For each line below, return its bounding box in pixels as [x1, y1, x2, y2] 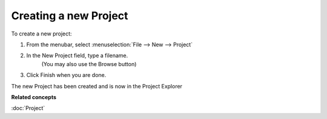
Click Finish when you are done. [26, 72, 107, 79]
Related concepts [11, 93, 57, 100]
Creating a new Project [11, 9, 128, 22]
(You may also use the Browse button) [41, 60, 137, 67]
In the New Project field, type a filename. [26, 52, 128, 59]
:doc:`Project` [11, 105, 45, 112]
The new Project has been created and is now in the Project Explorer [11, 82, 183, 90]
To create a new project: [11, 30, 72, 37]
